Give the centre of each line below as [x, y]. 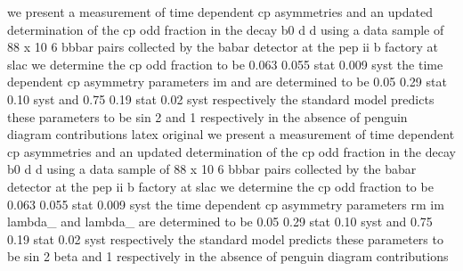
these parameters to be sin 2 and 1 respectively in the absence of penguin [207, 116]
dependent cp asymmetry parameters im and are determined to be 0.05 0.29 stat [227, 82]
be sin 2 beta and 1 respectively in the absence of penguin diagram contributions [228, 256]
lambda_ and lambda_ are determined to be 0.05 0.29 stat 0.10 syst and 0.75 [220, 222]
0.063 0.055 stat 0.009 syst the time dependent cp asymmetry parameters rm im [226, 204]
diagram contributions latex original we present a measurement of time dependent [231, 134]
